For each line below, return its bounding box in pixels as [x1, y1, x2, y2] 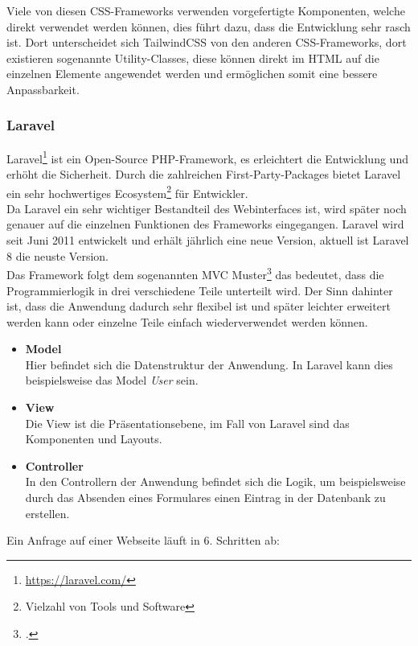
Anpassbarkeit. [6, 80, 80, 97]
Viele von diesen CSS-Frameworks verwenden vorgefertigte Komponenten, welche [6, 2, 405, 19]
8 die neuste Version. [6, 247, 109, 264]
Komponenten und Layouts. [25, 430, 162, 447]
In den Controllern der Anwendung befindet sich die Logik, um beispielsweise [25, 473, 406, 490]
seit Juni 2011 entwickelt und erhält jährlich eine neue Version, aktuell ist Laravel [6, 232, 409, 249]
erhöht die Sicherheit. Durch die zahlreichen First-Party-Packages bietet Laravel [6, 166, 401, 183]
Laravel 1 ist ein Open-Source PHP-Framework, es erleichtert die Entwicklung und [6, 147, 408, 167]
